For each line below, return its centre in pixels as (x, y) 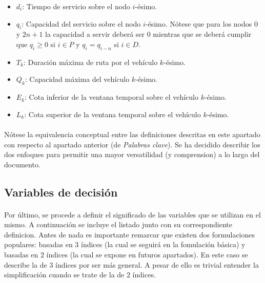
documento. (22, 164)
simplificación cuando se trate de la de (64, 275)
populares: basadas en (38, 244)
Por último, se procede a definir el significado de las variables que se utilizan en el (132, 214)
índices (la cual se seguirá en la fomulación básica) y (163, 244)
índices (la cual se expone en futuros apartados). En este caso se (147, 255)
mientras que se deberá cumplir (202, 34)
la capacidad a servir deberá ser (95, 34)
